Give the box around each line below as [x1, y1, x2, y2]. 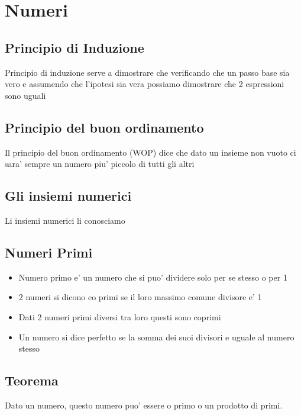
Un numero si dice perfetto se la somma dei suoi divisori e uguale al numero [18, 330, 294, 343]
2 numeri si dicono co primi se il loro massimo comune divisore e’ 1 [18, 291, 262, 303]
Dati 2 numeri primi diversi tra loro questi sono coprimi [18, 310, 221, 323]
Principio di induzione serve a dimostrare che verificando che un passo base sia [5, 66, 290, 78]
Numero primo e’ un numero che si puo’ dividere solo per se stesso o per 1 [18, 271, 287, 283]
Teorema [5, 371, 59, 390]
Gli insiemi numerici [5, 186, 132, 205]
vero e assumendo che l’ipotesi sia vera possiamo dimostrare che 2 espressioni [5, 78, 284, 90]
